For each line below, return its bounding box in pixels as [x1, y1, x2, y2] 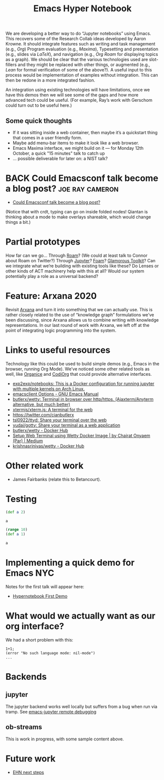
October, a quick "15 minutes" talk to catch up [12, 150, 105, 156]
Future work [5, 753, 56, 764]
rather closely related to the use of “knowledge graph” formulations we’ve [5, 312, 154, 318]
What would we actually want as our [5, 610, 156, 621]
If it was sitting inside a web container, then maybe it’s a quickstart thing [12, 130, 158, 135]
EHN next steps [12, 769, 44, 775]
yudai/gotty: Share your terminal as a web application [12, 422, 121, 428]
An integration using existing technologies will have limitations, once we [5, 87, 150, 93]
